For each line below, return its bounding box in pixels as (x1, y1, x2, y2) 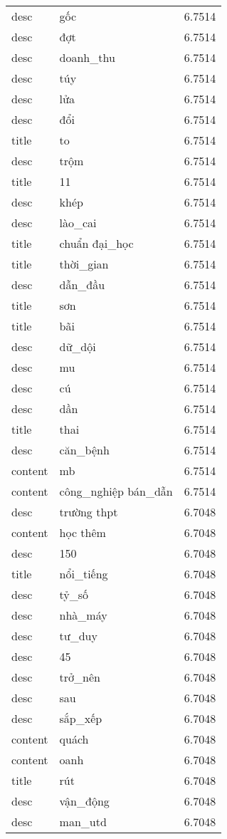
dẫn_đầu (59, 276, 105, 293)
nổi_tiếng (59, 566, 108, 582)
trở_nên (59, 669, 100, 685)
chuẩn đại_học (59, 235, 134, 251)
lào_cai (59, 214, 97, 231)
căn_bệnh (59, 442, 110, 458)
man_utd (59, 813, 107, 830)
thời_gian (59, 256, 109, 272)
